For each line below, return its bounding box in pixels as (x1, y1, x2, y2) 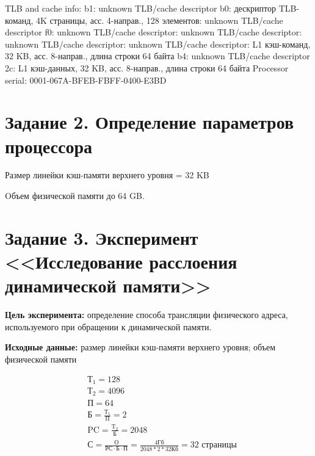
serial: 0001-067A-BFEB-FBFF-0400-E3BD (5, 73, 167, 86)
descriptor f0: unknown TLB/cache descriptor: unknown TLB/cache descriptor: (5, 26, 302, 38)
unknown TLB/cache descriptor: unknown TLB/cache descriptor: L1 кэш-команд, (5, 37, 311, 50)
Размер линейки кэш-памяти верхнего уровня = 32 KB (5, 168, 209, 181)
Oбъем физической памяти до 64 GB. (5, 189, 145, 202)
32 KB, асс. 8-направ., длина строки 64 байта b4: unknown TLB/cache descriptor (5, 49, 310, 62)
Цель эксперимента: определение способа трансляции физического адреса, (5, 308, 288, 321)
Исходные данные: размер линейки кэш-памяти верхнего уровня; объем (5, 341, 276, 353)
